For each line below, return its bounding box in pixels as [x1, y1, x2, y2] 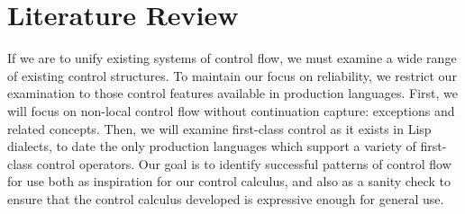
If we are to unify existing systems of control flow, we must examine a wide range [7, 49, 457, 67]
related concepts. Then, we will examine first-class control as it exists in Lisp [7, 119, 432, 138]
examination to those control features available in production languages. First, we [7, 84, 459, 103]
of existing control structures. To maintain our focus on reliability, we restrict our [7, 66, 457, 85]
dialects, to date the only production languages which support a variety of [7, 137, 416, 156]
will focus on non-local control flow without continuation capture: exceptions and [7, 101, 455, 120]
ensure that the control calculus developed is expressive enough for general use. [7, 189, 444, 208]
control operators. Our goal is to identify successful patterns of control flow [36, 154, 451, 173]
